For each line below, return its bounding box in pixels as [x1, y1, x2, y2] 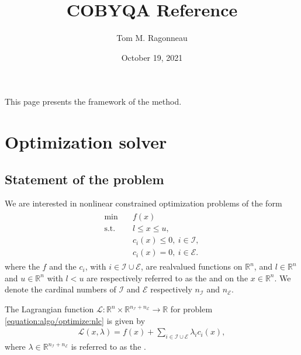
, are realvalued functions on [140, 260, 243, 273]
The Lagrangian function [5, 303, 94, 315]
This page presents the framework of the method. [5, 95, 182, 108]
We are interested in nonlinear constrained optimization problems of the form [5, 197, 282, 209]
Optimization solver [5, 130, 167, 154]
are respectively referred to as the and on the [87, 271, 248, 284]
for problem [170, 303, 213, 315]
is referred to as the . [71, 340, 146, 353]
